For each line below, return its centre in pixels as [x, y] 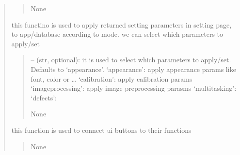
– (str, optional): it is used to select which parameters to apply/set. [131, 60]
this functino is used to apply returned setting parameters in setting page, [121, 24]
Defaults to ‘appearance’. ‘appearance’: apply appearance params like [133, 69]
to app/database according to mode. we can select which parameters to [117, 34]
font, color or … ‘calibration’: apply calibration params [112, 78]
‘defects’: [44, 97]
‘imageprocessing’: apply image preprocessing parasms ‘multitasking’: [134, 88]
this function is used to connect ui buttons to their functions [101, 130]
